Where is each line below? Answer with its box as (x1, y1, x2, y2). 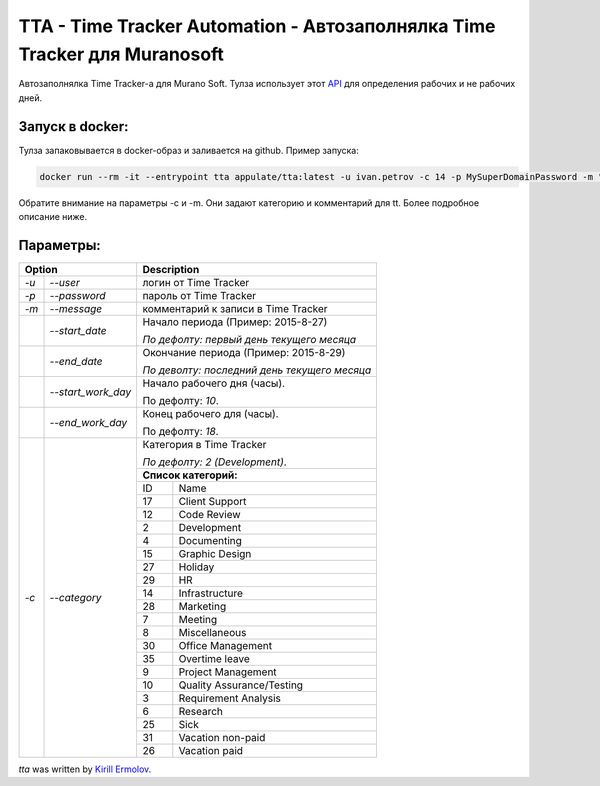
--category (49, 590, 102, 604)
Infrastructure (178, 586, 244, 600)
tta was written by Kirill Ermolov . (18, 763, 152, 775)
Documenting (178, 533, 242, 547)
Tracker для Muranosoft (18, 43, 224, 65)
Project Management (178, 665, 277, 679)
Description (142, 262, 200, 276)
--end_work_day (49, 415, 128, 429)
